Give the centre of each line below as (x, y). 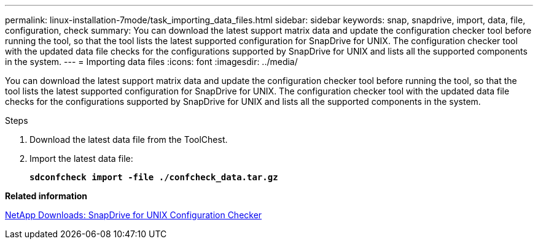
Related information (46, 196)
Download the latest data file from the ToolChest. (129, 139)
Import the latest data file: (81, 158)
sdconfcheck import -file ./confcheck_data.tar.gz (154, 177)
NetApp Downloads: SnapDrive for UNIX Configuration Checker (134, 215)
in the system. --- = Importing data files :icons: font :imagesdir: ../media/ (151, 62)
